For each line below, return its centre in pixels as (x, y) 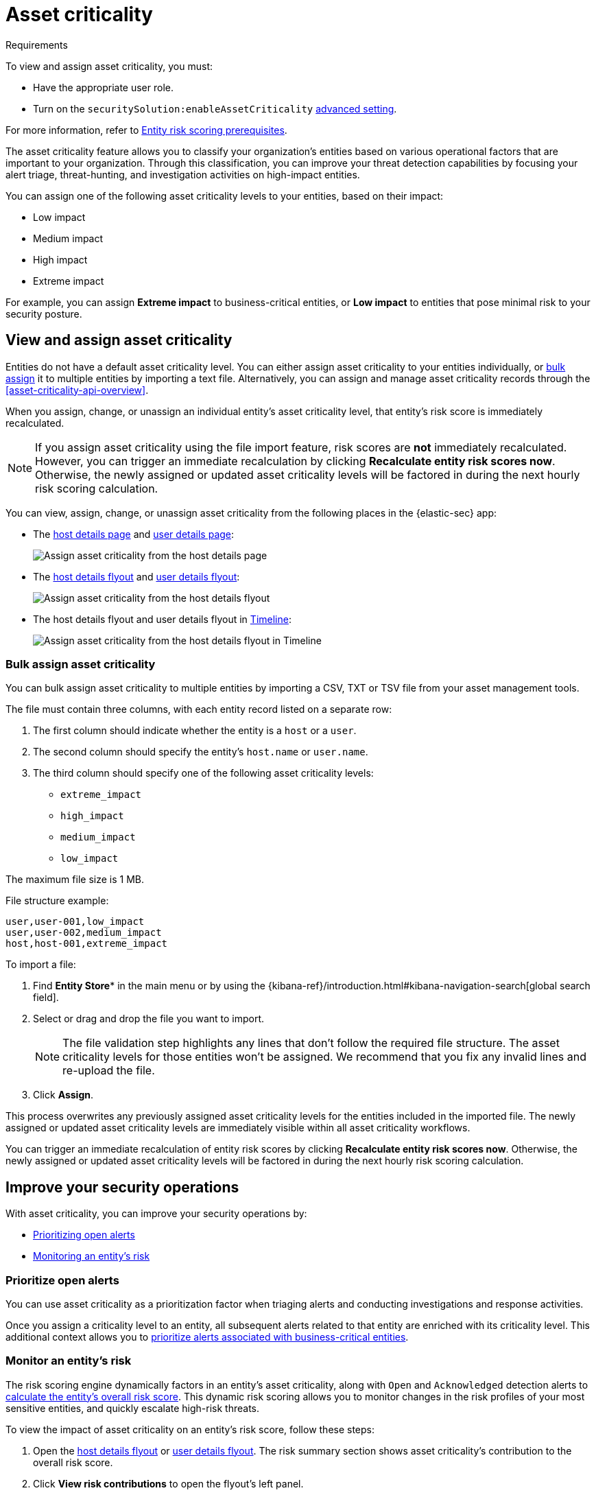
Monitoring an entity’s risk (92, 1256)
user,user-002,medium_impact (84, 933)
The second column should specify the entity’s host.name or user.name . (201, 752)
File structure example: (57, 901)
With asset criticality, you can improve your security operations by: (156, 1214)
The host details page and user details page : (134, 534)
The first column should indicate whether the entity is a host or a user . (195, 731)
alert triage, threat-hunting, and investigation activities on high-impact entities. (183, 174)
